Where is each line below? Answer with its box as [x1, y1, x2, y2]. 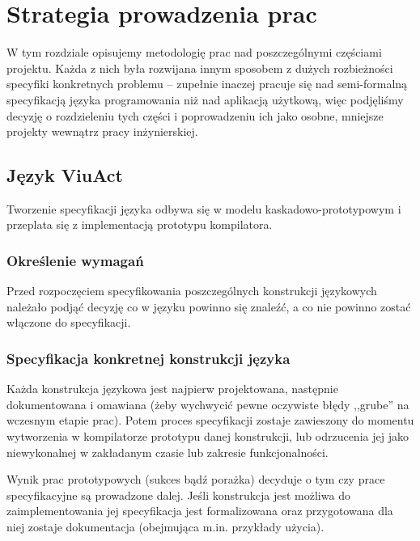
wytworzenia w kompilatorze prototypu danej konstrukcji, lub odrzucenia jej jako [6, 428, 409, 445]
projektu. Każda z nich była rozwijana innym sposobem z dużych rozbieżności [6, 59, 393, 76]
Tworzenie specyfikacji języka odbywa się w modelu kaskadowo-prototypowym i [6, 200, 401, 217]
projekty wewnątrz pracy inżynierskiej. [6, 123, 198, 140]
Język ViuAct [6, 163, 123, 188]
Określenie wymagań [6, 251, 144, 270]
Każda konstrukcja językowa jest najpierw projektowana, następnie [6, 380, 338, 397]
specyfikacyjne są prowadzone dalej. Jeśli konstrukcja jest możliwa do [6, 486, 350, 503]
